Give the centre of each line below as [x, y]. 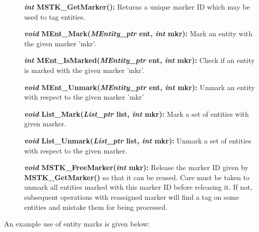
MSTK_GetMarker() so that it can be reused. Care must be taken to [137, 177]
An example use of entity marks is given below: [77, 224]
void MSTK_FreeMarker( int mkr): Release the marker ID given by [137, 167]
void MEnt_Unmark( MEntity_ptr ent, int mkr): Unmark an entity [140, 87]
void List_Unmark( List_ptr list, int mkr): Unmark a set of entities [138, 140]
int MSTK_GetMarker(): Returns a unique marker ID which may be [137, 7]
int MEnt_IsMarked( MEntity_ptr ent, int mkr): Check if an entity [140, 60]
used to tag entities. [55, 16]
